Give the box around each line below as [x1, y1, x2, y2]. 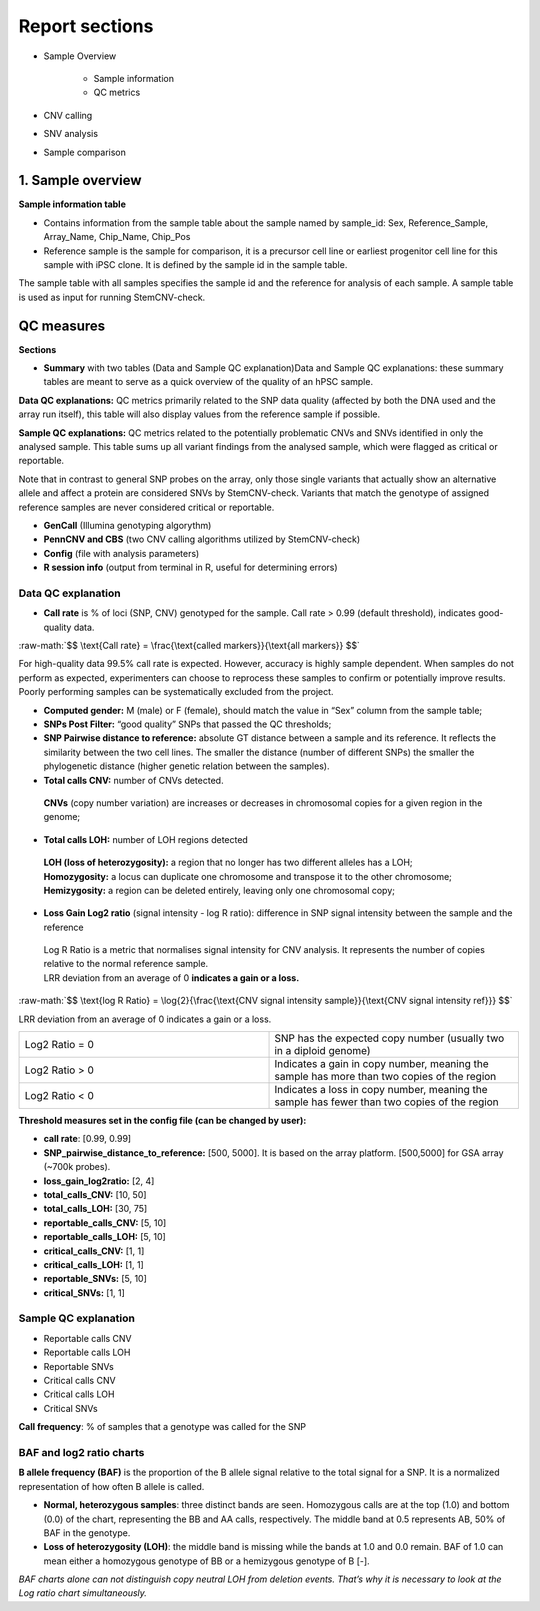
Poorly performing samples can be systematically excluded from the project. [18, 686, 334, 698]
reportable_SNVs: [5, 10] [43, 1273, 147, 1285]
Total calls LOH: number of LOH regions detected [43, 833, 249, 845]
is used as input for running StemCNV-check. [18, 291, 206, 303]
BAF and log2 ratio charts [18, 1445, 145, 1459]
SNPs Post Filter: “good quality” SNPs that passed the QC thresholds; [43, 718, 332, 730]
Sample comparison [43, 146, 127, 158]
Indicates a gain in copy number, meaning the [274, 1057, 489, 1071]
